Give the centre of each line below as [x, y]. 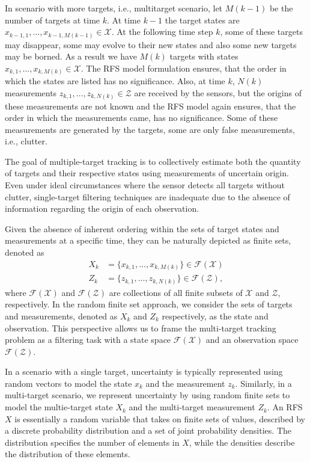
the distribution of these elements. [68, 454]
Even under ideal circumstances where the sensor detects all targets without [145, 185]
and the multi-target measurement [192, 407]
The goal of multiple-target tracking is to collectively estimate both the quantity [153, 161]
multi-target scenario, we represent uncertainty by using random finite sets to [147, 395]
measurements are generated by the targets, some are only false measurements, [150, 129]
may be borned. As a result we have [71, 56]
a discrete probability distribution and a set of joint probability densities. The [148, 430]
